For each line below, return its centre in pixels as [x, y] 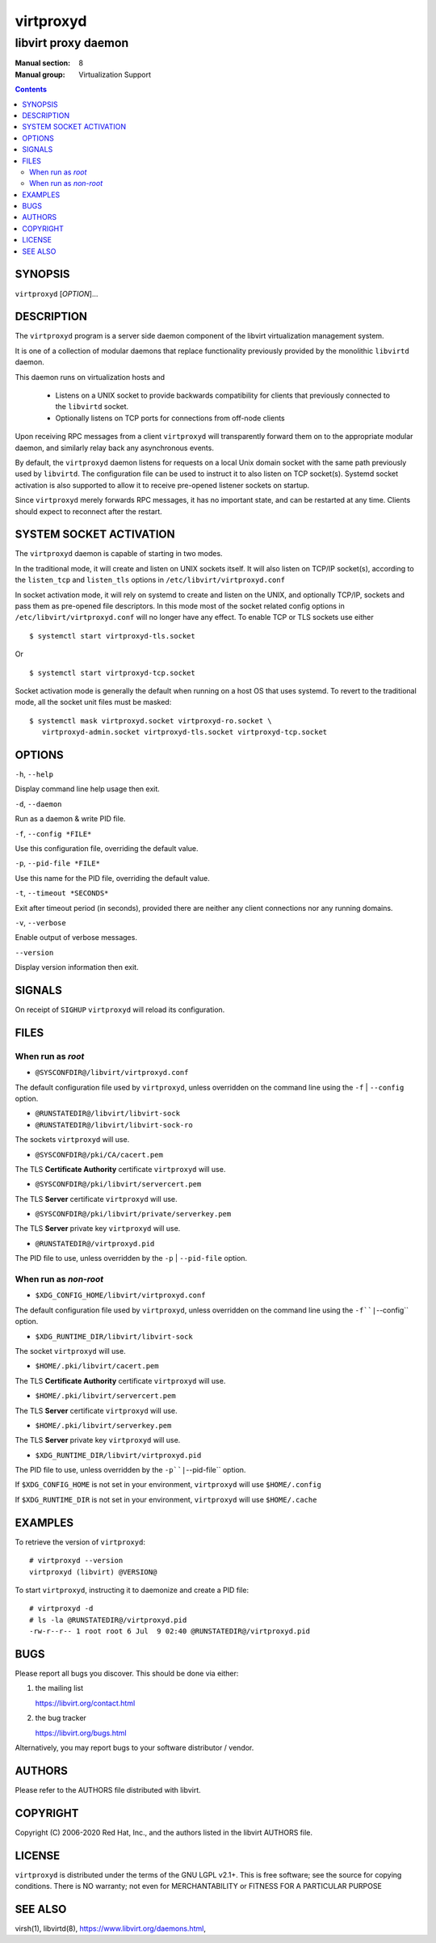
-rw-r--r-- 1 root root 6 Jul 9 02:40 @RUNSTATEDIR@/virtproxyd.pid [170, 1631]
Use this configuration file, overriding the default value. [107, 848]
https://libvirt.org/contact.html [85, 1703]
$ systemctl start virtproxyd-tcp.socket [112, 672]
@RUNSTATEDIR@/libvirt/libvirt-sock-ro [114, 1125]
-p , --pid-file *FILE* [58, 863]
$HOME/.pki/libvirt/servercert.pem [106, 1396]
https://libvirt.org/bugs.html [81, 1733]
